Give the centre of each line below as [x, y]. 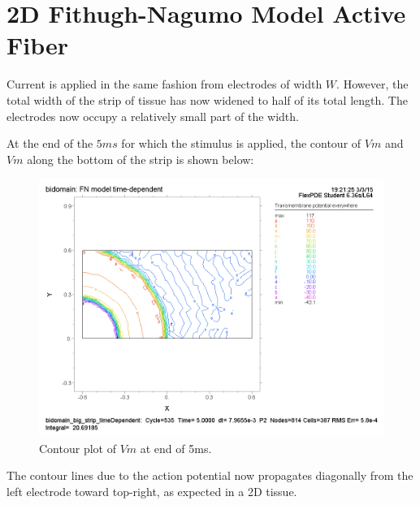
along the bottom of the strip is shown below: [141, 159]
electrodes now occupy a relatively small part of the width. [153, 116]
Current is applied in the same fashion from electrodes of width [165, 84]
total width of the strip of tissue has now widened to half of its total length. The [207, 99]
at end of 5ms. [176, 448]
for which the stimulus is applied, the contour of [241, 143]
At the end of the [50, 143]
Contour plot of [78, 448]
